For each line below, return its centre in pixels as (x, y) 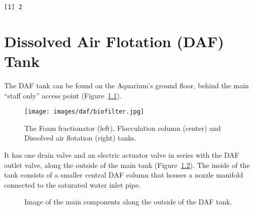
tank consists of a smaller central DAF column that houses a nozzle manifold (124, 175)
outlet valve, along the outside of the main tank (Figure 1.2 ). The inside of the (127, 165)
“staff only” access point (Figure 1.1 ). (63, 95)
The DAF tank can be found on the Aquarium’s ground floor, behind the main (126, 85)
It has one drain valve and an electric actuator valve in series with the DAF (122, 155)
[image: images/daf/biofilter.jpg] (84, 112)
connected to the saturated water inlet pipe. (72, 184)
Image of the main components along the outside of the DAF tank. (128, 202)
